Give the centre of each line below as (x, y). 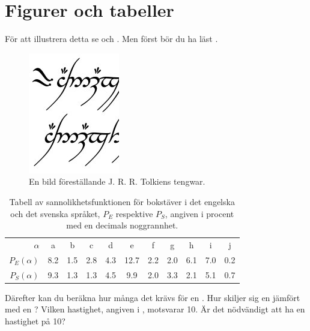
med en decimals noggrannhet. (122, 225)
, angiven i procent (199, 213)
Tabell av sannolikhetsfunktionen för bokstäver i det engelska (122, 201)
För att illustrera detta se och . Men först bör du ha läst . (111, 39)
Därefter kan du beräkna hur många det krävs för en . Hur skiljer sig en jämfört (153, 297)
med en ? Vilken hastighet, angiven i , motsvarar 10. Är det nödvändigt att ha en (155, 309)
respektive (134, 213)
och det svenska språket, (55, 213)
